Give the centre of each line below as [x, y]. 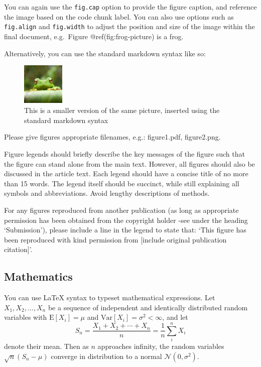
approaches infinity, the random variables [161, 346]
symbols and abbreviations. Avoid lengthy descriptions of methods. [107, 193]
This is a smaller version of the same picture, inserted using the [122, 110]
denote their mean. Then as [46, 346]
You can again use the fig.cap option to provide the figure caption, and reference [130, 7]
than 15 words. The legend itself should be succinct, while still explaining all [122, 183]
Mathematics [38, 276]
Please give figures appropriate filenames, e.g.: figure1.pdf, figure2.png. [112, 137]
